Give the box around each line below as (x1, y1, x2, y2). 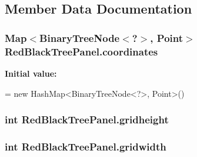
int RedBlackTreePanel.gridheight (5, 112, 169, 127)
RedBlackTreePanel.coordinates (5, 44, 158, 58)
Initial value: (5, 67, 57, 79)
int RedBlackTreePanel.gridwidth (5, 139, 166, 153)
